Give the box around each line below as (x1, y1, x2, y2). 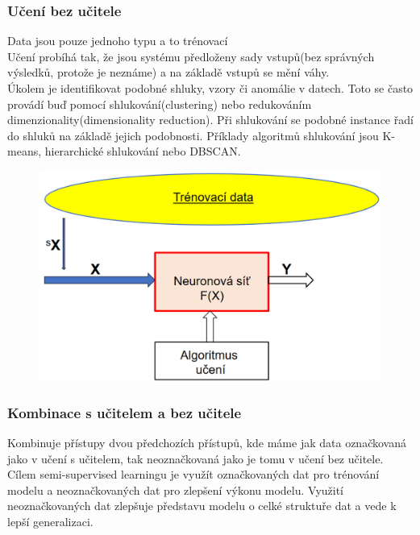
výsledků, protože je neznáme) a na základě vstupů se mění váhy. (7, 64, 330, 81)
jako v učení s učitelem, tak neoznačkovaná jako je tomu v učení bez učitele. (7, 450, 384, 467)
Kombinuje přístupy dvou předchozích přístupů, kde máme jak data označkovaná (7, 434, 406, 451)
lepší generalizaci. (7, 513, 94, 530)
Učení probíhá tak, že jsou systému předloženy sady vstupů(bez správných (7, 48, 375, 64)
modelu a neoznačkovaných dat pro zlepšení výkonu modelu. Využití (7, 481, 344, 498)
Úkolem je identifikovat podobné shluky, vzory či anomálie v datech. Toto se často (7, 80, 414, 96)
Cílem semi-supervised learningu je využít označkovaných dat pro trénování (7, 466, 380, 483)
